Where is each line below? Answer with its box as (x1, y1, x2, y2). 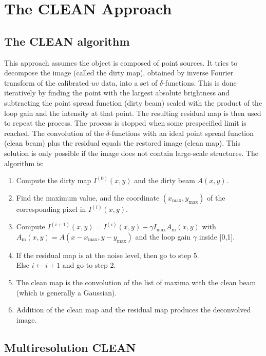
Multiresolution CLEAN (4, 339, 136, 355)
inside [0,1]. (199, 231, 235, 242)
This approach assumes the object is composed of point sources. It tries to (4, 57, 238, 68)
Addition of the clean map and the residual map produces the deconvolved (16, 304, 251, 315)
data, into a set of (101, 77, 158, 88)
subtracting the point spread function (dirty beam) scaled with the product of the (4, 97, 262, 108)
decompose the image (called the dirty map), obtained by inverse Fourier (4, 67, 234, 78)
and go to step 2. (62, 260, 116, 270)
